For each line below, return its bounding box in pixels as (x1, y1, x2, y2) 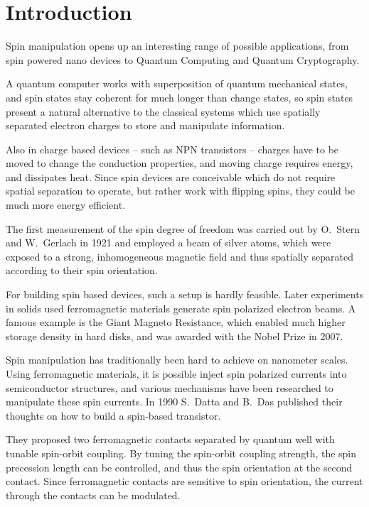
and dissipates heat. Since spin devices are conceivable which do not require (6, 169, 336, 184)
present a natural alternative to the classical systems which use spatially (6, 104, 321, 119)
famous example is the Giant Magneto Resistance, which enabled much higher (6, 315, 346, 329)
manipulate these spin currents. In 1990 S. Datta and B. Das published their (6, 394, 343, 409)
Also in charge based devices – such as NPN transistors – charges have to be (6, 141, 339, 156)
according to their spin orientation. (6, 263, 158, 278)
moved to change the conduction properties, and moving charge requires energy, (6, 156, 353, 170)
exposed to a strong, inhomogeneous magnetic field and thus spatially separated (6, 249, 353, 263)
